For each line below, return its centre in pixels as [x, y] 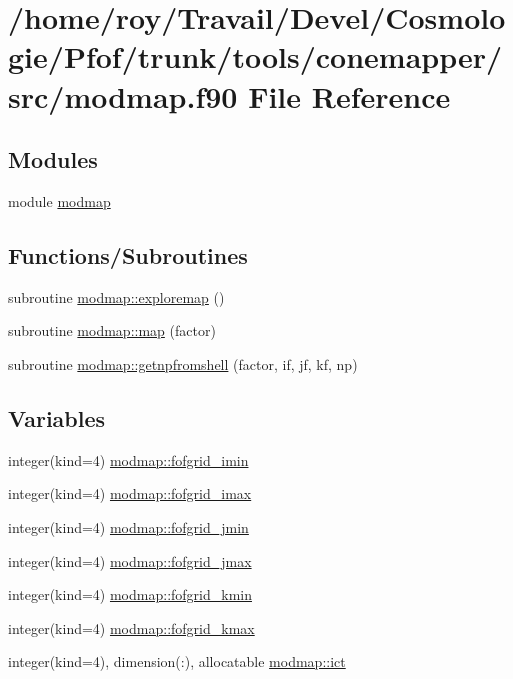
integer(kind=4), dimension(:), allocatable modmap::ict [177, 661]
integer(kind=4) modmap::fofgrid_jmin [128, 526]
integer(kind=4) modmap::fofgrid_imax [130, 493]
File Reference [349, 95]
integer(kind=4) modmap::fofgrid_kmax [131, 627]
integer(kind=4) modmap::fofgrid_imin [128, 459]
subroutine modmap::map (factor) [112, 330]
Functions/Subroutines [128, 254]
